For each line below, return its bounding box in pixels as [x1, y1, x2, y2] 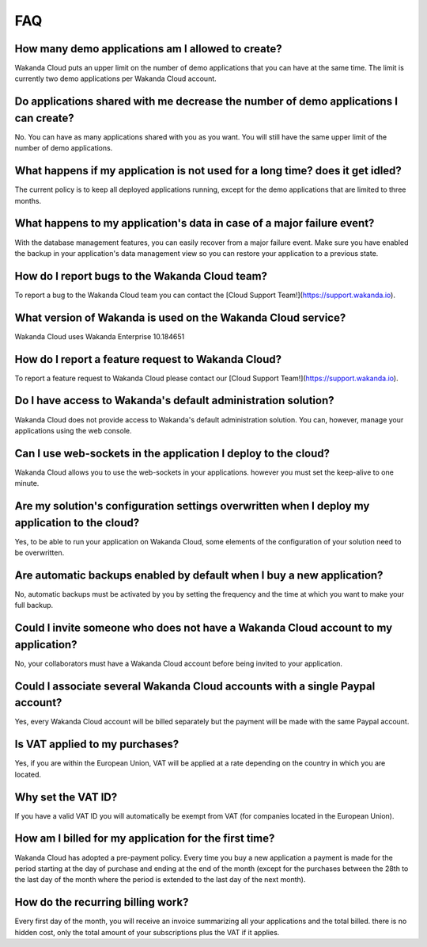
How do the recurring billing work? [14, 895, 189, 909]
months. [14, 196, 42, 205]
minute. [14, 479, 40, 488]
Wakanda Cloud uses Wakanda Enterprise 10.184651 [14, 331, 185, 341]
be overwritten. [14, 548, 65, 558]
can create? [14, 111, 74, 124]
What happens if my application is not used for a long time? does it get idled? [14, 164, 402, 178]
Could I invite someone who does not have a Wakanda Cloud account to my [14, 621, 393, 635]
